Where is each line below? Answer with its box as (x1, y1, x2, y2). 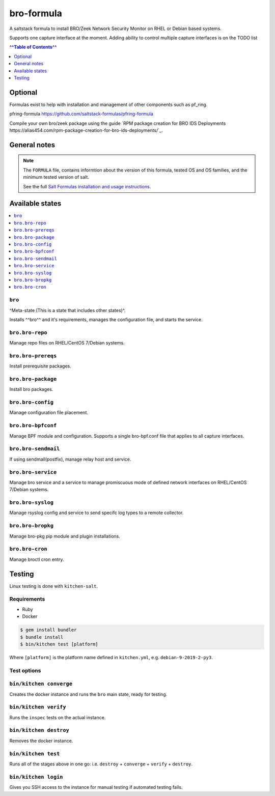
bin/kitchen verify (9, 704, 66, 710)
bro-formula (9, 8, 62, 19)
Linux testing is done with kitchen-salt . (9, 583, 98, 589)
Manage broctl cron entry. (9, 556, 64, 562)
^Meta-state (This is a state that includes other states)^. (9, 307, 126, 313)
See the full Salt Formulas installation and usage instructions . (23, 183, 151, 189)
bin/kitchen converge (9, 680, 72, 687)
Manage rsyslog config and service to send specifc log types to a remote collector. (9, 509, 184, 516)
